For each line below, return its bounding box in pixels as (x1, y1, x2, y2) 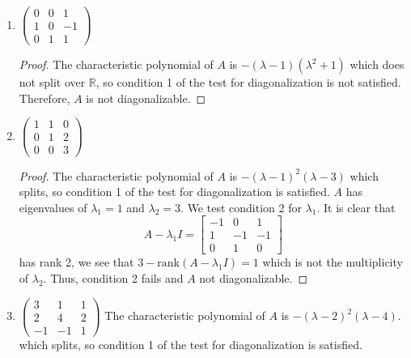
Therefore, (19, 89, 70, 106)
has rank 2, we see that (19, 254, 134, 271)
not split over (19, 74, 86, 91)
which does (350, 56, 405, 73)
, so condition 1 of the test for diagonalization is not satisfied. (95, 74, 401, 91)
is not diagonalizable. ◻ (86, 89, 206, 106)
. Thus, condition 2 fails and (43, 269, 184, 286)
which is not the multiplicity (262, 254, 403, 271)
